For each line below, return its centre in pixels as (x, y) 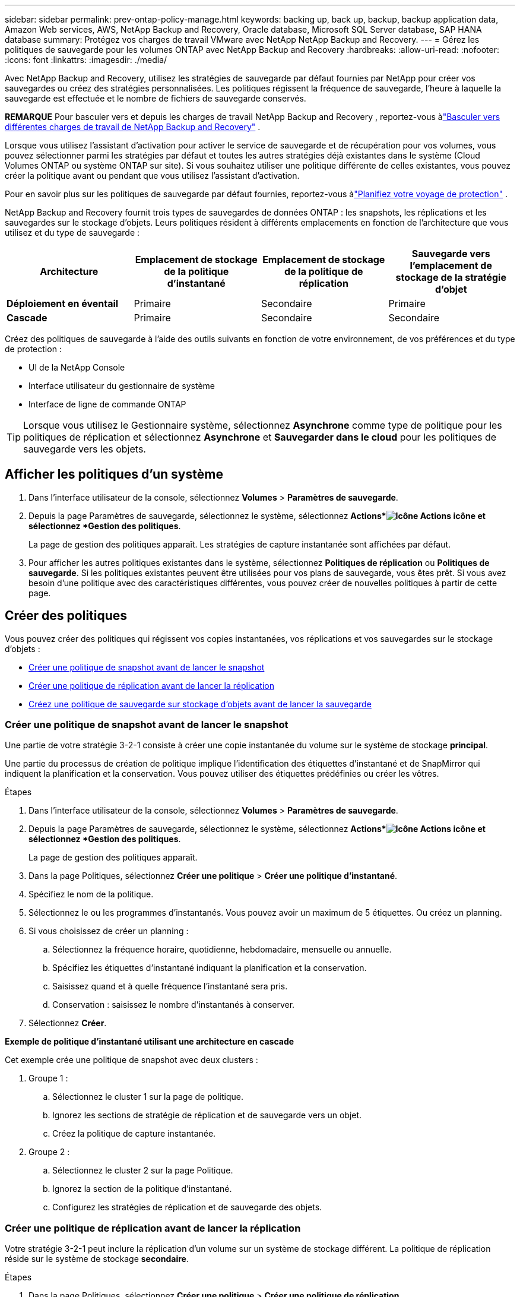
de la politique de (324, 271)
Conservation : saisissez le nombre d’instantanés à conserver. (174, 1005)
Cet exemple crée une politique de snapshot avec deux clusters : (131, 1060)
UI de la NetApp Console (77, 367)
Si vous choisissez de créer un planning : (109, 931)
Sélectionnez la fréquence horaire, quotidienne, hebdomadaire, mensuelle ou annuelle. (222, 950)
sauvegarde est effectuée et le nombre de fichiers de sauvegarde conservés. (156, 98)
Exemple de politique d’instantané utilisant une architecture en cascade (150, 1042)
